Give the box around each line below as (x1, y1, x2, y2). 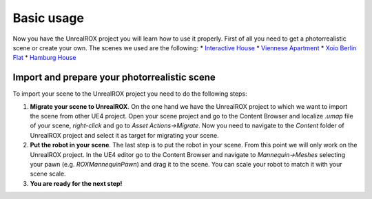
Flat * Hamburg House (12, 54, 76, 62)
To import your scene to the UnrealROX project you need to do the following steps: (12, 90, 247, 98)
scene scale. (30, 169, 66, 178)
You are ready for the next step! (30, 179, 123, 187)
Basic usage (12, 10, 84, 25)
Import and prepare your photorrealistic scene (12, 72, 216, 83)
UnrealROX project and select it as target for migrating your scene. (30, 131, 220, 139)
